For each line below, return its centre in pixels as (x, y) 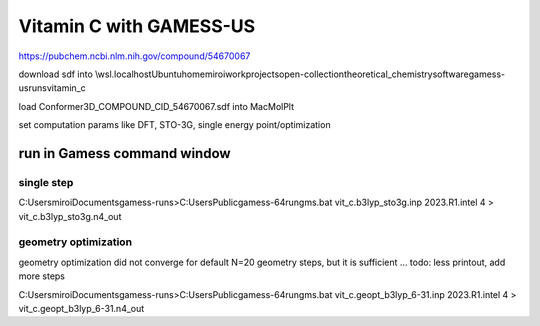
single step (46, 182)
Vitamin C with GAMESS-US (137, 26)
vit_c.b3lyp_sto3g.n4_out (70, 216)
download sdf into (56, 74)
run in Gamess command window (124, 153)
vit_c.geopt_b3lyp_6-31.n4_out (81, 308)
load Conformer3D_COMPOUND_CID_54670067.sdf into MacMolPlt (156, 106)
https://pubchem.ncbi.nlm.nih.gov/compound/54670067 (134, 56)
